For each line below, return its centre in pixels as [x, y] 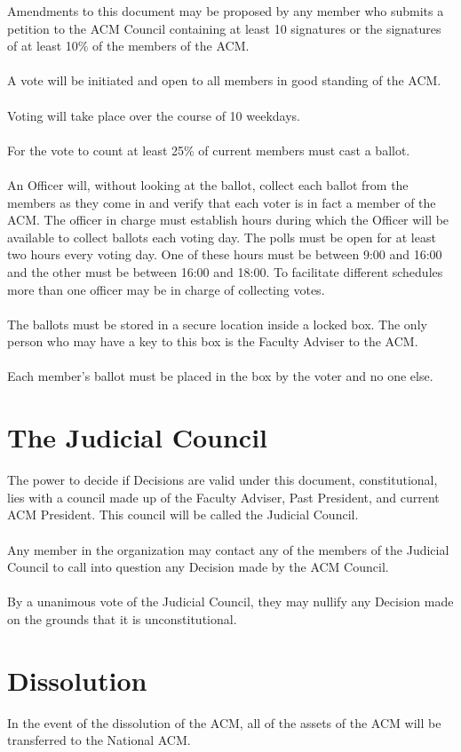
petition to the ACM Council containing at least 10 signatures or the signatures [224, 28]
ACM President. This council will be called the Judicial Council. [183, 515]
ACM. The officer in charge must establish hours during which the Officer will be [228, 220]
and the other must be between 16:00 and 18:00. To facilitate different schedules [225, 271]
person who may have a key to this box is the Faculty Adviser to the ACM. [213, 341]
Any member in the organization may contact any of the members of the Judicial [228, 549]
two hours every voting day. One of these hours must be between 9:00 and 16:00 [225, 254]
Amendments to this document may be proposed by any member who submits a [226, 11]
